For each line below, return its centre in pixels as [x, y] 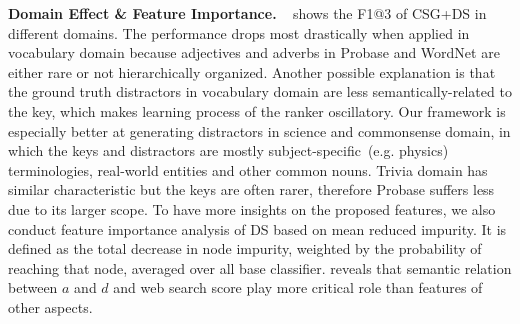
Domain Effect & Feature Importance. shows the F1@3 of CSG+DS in [247, 13]
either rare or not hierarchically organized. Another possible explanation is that [252, 71]
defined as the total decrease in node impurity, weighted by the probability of [245, 248]
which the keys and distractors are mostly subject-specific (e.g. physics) [228, 150]
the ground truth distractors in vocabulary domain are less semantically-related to [260, 91]
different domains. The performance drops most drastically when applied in [239, 32]
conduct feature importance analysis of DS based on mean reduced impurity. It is [257, 228]
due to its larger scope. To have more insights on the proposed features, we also [252, 208]
